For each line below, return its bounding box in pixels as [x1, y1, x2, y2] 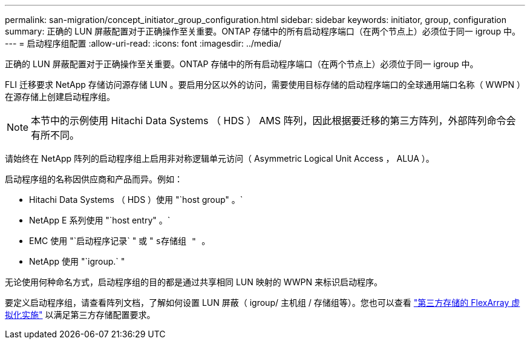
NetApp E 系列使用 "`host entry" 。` [29, 215, 171, 225]
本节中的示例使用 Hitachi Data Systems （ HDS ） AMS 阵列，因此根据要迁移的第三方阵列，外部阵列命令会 [31, 114, 516, 127]
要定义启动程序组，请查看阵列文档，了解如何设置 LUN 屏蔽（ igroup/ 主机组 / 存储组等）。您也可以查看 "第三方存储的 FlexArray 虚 [5, 297, 520, 308]
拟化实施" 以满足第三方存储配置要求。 [5, 309, 155, 320]
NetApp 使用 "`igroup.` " [29, 256, 125, 266]
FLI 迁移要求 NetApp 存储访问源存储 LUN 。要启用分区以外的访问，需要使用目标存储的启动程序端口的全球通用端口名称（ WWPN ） [5, 79, 525, 90]
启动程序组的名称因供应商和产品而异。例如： [5, 174, 183, 184]
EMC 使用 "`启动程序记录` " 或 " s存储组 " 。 [29, 236, 211, 246]
